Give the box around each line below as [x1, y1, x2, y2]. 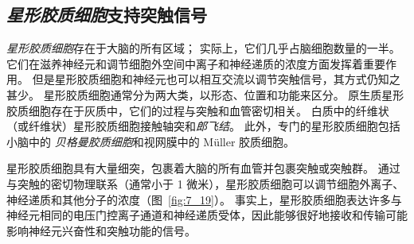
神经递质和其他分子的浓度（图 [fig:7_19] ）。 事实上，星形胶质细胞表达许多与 [6, 191, 402, 207]
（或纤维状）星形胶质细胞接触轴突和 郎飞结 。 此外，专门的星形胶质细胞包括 [6, 118, 400, 134]
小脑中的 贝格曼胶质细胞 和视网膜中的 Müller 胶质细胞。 [6, 133, 295, 149]
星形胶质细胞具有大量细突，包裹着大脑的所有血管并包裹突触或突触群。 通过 [6, 160, 400, 176]
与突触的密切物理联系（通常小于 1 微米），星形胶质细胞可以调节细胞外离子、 [6, 175, 404, 192]
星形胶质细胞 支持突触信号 [6, 2, 207, 27]
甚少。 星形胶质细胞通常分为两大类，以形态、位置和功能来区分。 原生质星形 [6, 86, 404, 103]
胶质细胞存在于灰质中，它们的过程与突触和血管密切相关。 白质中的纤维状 [6, 102, 389, 118]
